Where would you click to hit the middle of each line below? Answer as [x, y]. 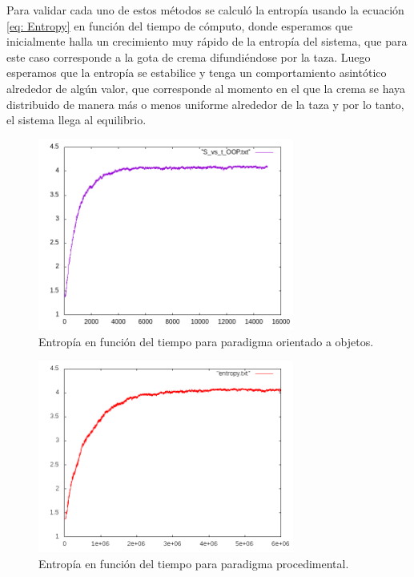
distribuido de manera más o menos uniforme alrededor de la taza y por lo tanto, [205, 104]
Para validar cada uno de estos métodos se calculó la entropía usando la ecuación [205, 10]
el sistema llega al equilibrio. [76, 120]
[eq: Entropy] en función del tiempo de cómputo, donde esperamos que [180, 25]
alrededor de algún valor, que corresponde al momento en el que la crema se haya [206, 88]
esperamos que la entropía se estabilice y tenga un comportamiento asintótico [197, 73]
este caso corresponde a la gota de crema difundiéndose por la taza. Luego [189, 56]
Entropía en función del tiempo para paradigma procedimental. [194, 563]
